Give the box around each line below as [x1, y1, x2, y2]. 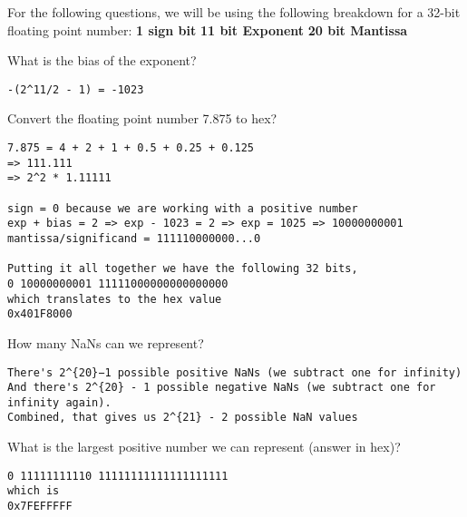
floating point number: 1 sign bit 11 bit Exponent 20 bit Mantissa [7, 20, 408, 39]
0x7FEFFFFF [7, 500, 73, 513]
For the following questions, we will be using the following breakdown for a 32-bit [7, 3, 461, 21]
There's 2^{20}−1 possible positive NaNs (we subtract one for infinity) [7, 366, 462, 379]
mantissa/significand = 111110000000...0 [7, 231, 261, 245]
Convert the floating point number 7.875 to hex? [7, 109, 277, 128]
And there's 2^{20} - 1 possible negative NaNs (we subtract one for [7, 381, 436, 395]
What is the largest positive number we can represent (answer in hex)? [7, 437, 401, 456]
